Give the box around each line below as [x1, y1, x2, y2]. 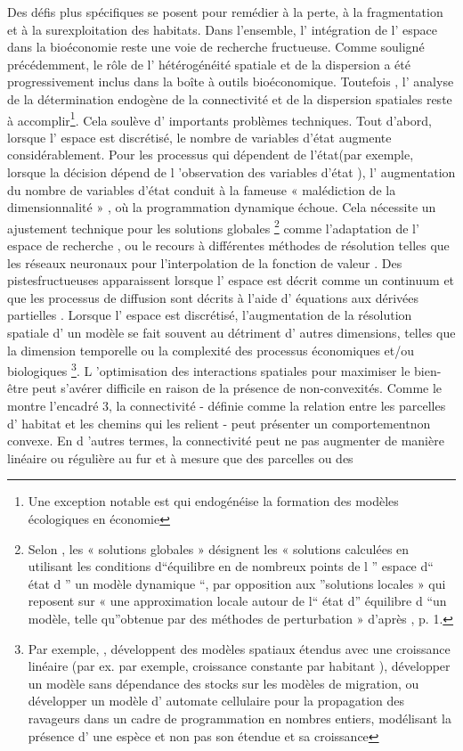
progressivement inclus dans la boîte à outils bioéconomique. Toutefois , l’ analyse [7, 72, 454, 91]
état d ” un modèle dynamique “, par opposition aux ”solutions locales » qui [28, 574, 446, 592]
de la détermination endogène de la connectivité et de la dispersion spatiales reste [7, 89, 452, 108]
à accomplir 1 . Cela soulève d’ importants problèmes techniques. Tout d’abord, [7, 108, 432, 129]
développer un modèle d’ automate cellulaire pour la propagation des [28, 691, 405, 710]
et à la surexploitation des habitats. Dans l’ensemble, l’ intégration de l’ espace [7, 20, 437, 38]
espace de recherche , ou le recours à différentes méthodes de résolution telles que [7, 236, 450, 255]
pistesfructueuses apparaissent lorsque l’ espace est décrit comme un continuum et [7, 271, 455, 290]
